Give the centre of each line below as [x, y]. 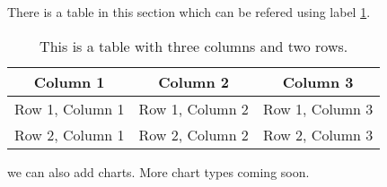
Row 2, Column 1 [70, 134]
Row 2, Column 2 [193, 134]
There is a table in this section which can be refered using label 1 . [189, 12]
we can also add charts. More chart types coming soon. [158, 171]
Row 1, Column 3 [318, 108]
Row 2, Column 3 [318, 134]
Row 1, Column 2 [193, 108]
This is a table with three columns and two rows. [194, 46]
